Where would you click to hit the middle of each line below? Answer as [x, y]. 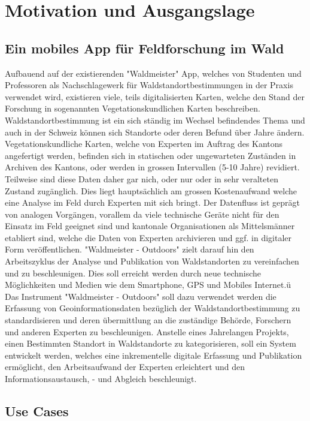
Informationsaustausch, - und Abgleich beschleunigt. [101, 379]
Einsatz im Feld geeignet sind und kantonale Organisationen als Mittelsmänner [150, 226]
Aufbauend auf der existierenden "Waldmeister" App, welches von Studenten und [153, 73]
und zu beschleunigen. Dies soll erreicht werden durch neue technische [133, 273]
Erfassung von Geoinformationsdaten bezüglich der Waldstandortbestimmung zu [153, 308]
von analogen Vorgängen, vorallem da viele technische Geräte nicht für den [142, 214]
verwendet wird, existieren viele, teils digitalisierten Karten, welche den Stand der [155, 96]
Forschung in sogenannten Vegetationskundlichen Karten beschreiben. [133, 108]
